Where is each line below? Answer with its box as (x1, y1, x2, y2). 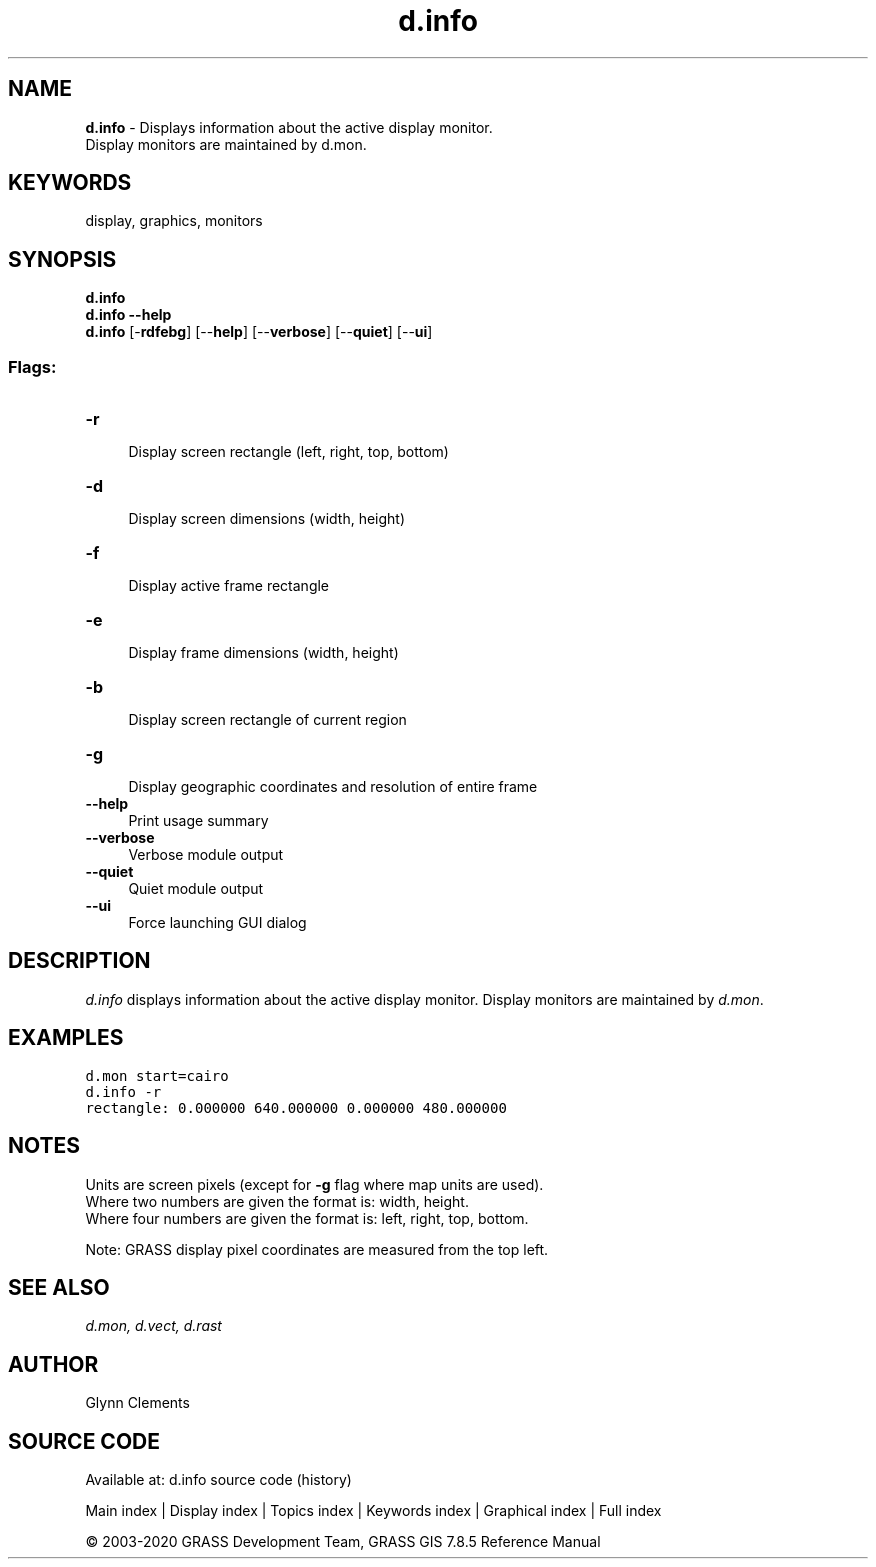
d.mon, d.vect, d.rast (85, 1317, 222, 1335)
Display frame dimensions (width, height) (128, 644, 399, 662)
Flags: (8, 356, 57, 377)
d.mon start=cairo (85, 1067, 229, 1084)
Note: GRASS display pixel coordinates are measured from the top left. (85, 1240, 549, 1258)
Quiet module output (128, 880, 264, 898)
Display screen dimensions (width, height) (128, 510, 406, 528)
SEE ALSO (8, 1274, 110, 1300)
